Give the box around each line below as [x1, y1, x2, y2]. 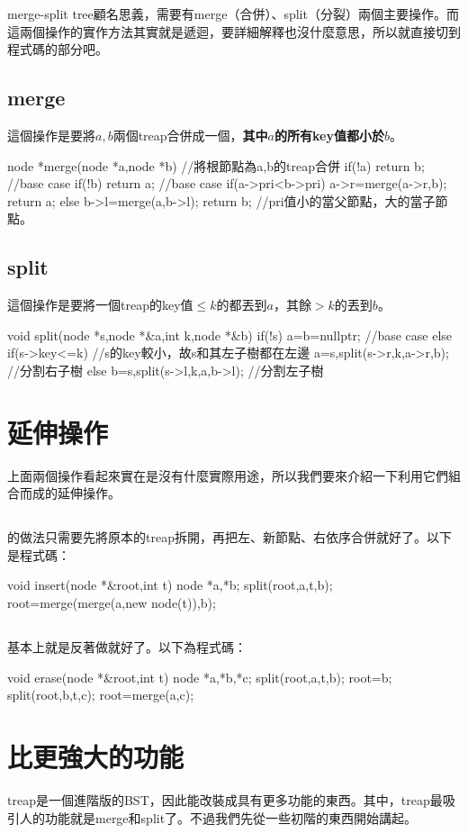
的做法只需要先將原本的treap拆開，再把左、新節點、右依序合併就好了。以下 [7, 528, 452, 547]
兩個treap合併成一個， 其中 [112, 125, 268, 144]
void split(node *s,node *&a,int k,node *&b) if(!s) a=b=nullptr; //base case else [7, 325, 453, 344]
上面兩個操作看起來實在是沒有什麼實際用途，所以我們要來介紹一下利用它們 [7, 466, 448, 484]
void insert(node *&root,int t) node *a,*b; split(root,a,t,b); [7, 575, 333, 594]
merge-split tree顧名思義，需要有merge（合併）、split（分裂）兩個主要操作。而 [7, 5, 459, 23]
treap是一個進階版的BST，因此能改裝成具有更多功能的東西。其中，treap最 [7, 790, 443, 809]
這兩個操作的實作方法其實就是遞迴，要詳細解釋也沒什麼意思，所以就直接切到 [7, 22, 461, 41]
